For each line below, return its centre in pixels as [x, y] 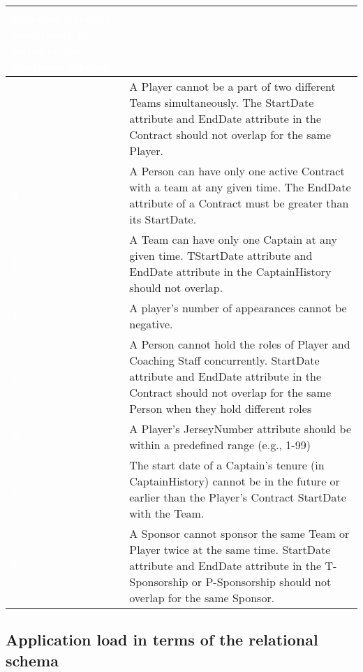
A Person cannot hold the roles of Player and [240, 344]
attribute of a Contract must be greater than [239, 203]
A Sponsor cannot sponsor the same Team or [239, 533]
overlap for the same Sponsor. [202, 598]
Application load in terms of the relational [162, 640]
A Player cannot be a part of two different [232, 86]
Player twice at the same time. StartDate [230, 549]
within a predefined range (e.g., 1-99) [220, 445]
